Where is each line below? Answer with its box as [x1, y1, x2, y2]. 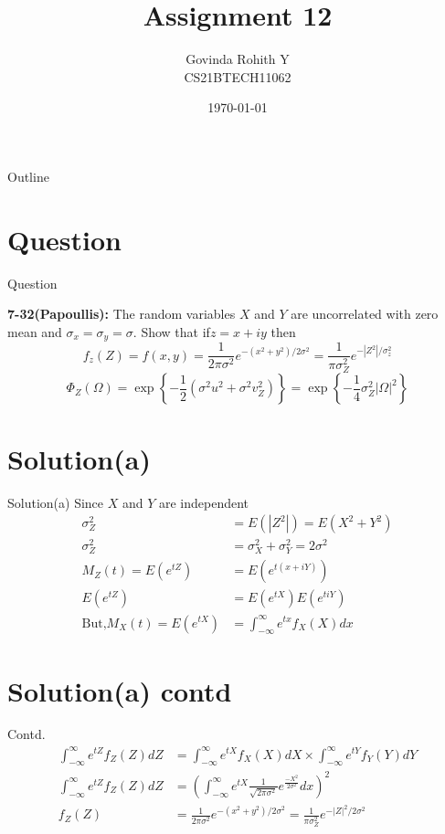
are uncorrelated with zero [291, 304, 439, 323]
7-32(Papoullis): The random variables [7, 304, 236, 323]
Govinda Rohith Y [185, 49, 290, 69]
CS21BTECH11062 [184, 67, 291, 86]
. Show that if [132, 322, 210, 341]
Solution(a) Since [7, 492, 104, 512]
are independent [159, 492, 249, 512]
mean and [7, 322, 62, 341]
